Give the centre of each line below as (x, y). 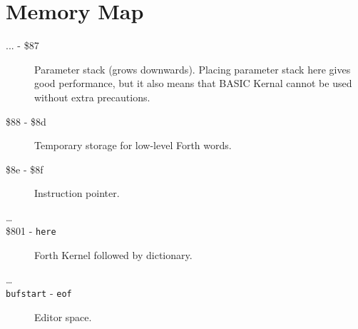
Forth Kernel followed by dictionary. (113, 255)
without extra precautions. (92, 97)
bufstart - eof (39, 293)
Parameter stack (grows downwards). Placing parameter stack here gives (193, 69)
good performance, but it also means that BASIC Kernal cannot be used (193, 83)
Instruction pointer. (77, 193)
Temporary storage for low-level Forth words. (133, 145)
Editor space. (63, 317)
